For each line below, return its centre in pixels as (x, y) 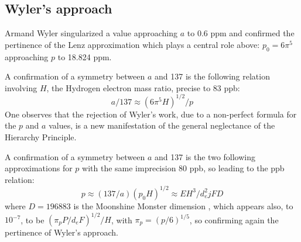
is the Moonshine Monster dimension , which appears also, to (183, 205)
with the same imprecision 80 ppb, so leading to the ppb (183, 168)
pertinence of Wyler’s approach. (61, 232)
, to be (33, 219)
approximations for (39, 168)
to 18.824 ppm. (85, 56)
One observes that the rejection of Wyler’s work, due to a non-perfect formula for (151, 114)
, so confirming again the (234, 219)
